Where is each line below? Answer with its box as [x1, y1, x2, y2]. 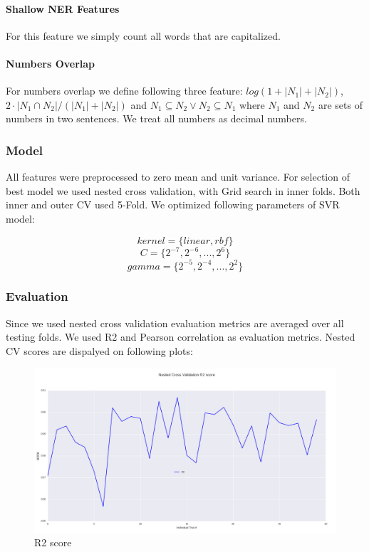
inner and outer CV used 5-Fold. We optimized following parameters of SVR [6, 197, 340, 212]
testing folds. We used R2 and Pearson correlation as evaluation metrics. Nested [6, 329, 355, 344]
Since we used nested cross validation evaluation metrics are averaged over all [6, 315, 344, 330]
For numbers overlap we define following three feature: [6, 83, 243, 98]
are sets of [318, 97, 363, 112]
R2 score [34, 535, 72, 550]
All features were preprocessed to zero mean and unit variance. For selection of [6, 169, 350, 184]
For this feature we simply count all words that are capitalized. [6, 28, 281, 43]
